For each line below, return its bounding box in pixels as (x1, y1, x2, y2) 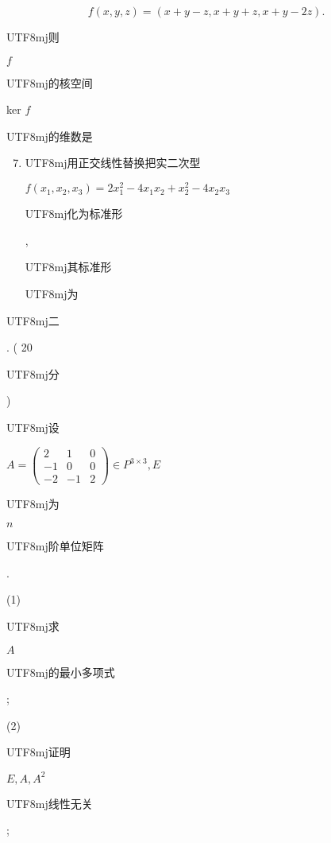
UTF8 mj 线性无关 (6, 794, 93, 811)
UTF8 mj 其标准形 (25, 258, 112, 275)
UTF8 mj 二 (6, 312, 60, 328)
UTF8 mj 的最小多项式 (6, 663, 115, 680)
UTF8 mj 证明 (6, 744, 71, 760)
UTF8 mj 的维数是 (6, 127, 93, 144)
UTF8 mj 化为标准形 (25, 205, 123, 222)
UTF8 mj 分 (6, 365, 60, 382)
